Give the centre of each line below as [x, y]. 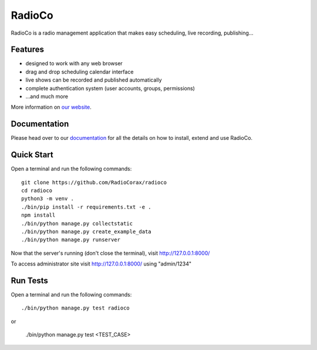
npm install [38, 215]
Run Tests [29, 280]
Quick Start [32, 155]
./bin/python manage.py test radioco [76, 308]
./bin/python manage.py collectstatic [77, 223]
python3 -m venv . [48, 199]
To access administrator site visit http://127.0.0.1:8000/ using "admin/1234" [101, 264]
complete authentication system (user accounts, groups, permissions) [110, 88]
